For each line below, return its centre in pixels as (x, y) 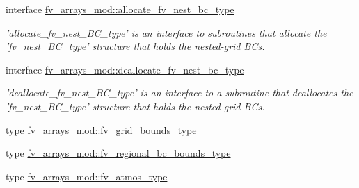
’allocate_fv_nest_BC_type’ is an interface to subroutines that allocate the (166, 32)
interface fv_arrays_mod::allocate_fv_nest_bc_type (120, 9)
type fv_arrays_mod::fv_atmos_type (87, 176)
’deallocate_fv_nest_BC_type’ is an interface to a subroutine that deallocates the (179, 93)
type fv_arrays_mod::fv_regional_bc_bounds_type (118, 153)
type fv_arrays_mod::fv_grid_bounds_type (101, 129)
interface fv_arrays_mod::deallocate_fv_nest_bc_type (125, 69)
